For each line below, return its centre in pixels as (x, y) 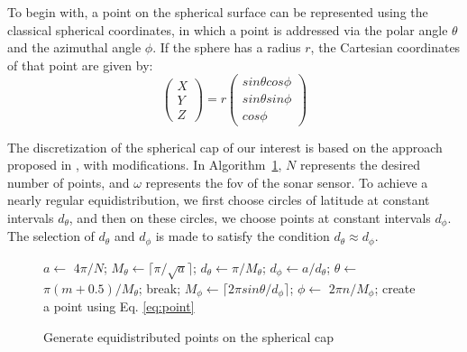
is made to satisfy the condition (243, 236)
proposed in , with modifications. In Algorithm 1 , (145, 165)
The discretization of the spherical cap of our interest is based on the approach (225, 147)
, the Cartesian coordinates (385, 47)
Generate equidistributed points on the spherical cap (189, 336)
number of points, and (69, 182)
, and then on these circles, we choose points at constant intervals (250, 217)
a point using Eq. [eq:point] (119, 306)
